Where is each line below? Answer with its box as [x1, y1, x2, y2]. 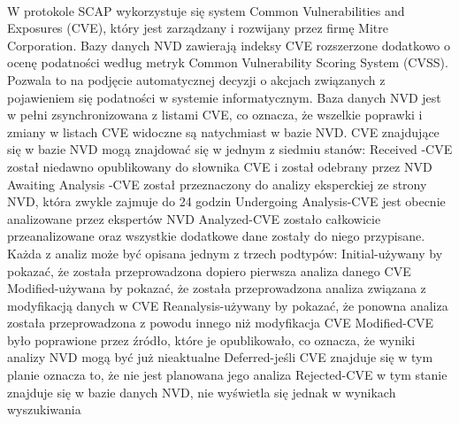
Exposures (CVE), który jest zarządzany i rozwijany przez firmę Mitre [7, 19, 389, 37]
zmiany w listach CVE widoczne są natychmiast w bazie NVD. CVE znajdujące [7, 122, 440, 141]
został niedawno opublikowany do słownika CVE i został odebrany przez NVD [7, 157, 432, 175]
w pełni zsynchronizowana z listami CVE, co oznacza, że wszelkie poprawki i [7, 105, 423, 124]
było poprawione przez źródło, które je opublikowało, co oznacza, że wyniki [7, 330, 416, 349]
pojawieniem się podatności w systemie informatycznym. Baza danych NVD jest [7, 88, 441, 106]
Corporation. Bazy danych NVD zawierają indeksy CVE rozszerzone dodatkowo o [7, 35, 451, 54]
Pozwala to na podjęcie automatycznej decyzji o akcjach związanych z [7, 70, 386, 89]
